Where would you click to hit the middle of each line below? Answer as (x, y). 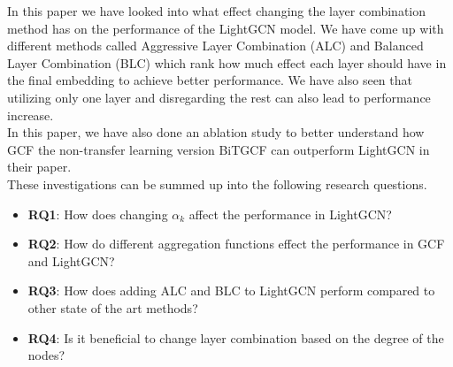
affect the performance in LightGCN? (290, 214)
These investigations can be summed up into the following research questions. (217, 183)
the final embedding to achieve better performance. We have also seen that (210, 80)
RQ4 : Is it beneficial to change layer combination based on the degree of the (236, 337)
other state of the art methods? (113, 307)
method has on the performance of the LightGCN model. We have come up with (226, 28)
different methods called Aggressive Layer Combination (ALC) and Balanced (215, 46)
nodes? (46, 355)
